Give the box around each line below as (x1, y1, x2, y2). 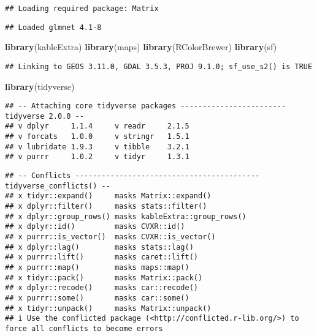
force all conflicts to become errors (5, 324, 163, 333)
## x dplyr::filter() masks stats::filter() (5, 202, 207, 211)
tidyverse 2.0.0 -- (5, 111, 84, 121)
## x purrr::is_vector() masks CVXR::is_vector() (5, 233, 216, 242)
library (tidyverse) (5, 80, 75, 92)
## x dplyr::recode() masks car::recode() (5, 283, 198, 293)
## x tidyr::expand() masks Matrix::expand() (5, 192, 212, 201)
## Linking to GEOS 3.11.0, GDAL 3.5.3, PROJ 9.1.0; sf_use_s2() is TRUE (5, 62, 313, 71)
